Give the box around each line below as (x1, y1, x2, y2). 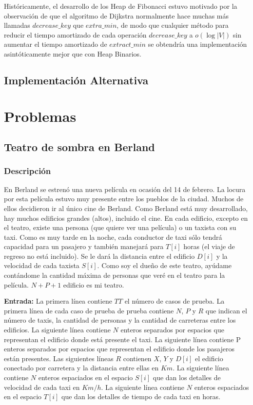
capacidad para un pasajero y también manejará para (4, 241, 164, 251)
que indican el (205, 305, 247, 315)
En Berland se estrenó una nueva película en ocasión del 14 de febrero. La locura (4, 184, 246, 194)
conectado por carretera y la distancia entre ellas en (4, 363, 159, 373)
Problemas (4, 106, 77, 126)
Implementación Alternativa (4, 72, 149, 87)
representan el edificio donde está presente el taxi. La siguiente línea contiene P (4, 334, 241, 344)
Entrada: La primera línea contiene (4, 296, 112, 306)
